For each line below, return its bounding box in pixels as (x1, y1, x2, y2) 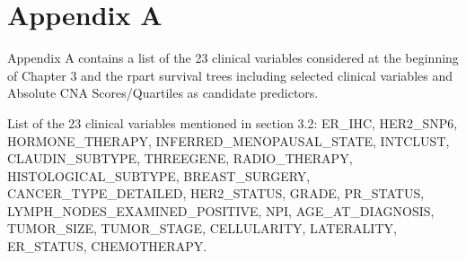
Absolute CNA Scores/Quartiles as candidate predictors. (7, 83, 319, 102)
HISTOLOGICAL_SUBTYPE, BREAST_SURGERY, (7, 166, 311, 185)
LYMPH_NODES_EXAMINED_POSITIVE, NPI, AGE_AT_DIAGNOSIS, (7, 201, 435, 220)
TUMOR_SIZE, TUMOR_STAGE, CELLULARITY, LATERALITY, (7, 219, 397, 238)
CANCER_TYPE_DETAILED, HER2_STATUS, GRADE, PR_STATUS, (7, 184, 425, 203)
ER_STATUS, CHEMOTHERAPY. (7, 237, 207, 256)
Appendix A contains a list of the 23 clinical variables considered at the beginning (7, 48, 459, 67)
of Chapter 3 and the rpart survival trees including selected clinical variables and (7, 65, 453, 84)
